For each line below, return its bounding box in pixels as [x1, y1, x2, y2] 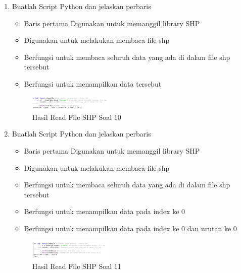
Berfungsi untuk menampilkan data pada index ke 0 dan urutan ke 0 [24, 223, 237, 234]
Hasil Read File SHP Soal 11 [32, 260, 121, 271]
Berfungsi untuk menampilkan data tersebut [24, 78, 162, 89]
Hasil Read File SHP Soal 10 [32, 111, 121, 122]
